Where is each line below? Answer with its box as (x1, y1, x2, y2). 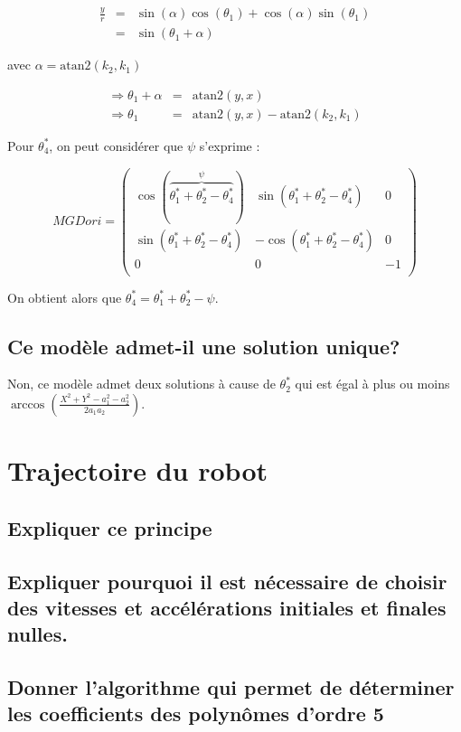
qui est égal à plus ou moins (295, 374, 450, 393)
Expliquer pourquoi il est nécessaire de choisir (7, 567, 447, 595)
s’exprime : (199, 136, 260, 155)
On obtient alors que (7, 287, 122, 306)
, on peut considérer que (49, 136, 183, 155)
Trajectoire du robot (7, 452, 268, 489)
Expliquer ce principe (7, 513, 212, 541)
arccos (10, 398, 45, 411)
